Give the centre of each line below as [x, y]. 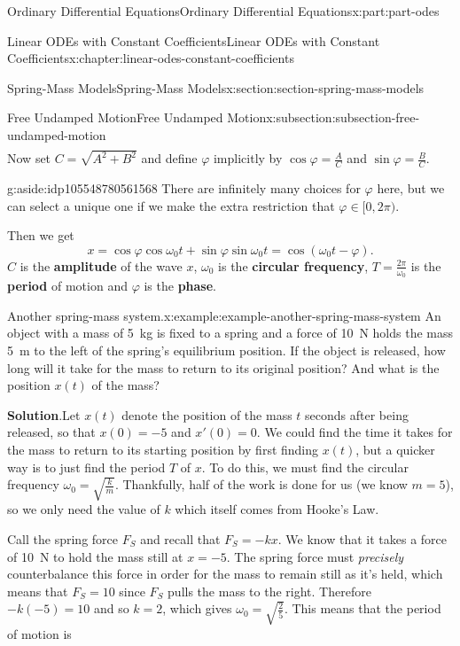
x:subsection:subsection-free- [343, 117]
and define [169, 158]
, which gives [197, 608]
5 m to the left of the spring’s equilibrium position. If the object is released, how [226, 350]
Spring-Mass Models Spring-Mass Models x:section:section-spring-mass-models [216, 87]
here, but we [411, 188]
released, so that [51, 432]
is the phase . [180, 286]
